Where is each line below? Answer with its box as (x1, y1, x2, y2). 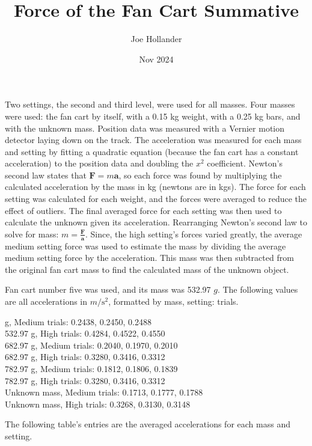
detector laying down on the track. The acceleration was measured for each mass (5, 133, 302, 146)
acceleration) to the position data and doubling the (5, 157, 194, 170)
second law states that (5, 168, 87, 181)
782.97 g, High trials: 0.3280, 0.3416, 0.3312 (5, 374, 165, 386)
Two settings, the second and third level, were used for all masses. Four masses (5, 98, 295, 111)
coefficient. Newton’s (207, 157, 283, 170)
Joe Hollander (130, 32, 182, 45)
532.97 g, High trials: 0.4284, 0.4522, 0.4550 (5, 327, 165, 340)
